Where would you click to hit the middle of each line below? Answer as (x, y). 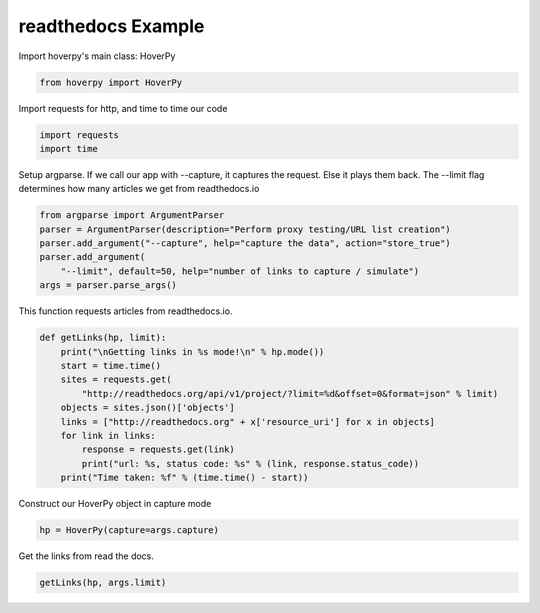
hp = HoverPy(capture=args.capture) (129, 530)
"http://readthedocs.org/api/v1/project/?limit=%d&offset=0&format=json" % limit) (290, 393)
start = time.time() (111, 365)
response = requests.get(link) (158, 449)
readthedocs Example (111, 26)
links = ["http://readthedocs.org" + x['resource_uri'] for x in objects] (247, 421)
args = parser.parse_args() (108, 285)
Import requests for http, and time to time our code (123, 108)
